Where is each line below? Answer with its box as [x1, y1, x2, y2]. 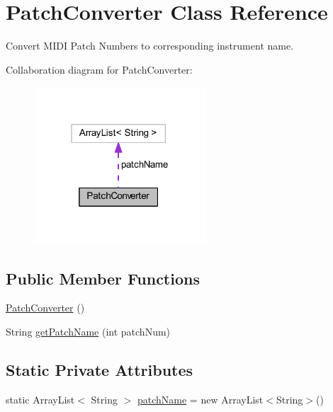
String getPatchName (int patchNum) [6, 324, 171, 338]
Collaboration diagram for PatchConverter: [6, 62, 193, 76]
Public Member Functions [6, 267, 200, 289]
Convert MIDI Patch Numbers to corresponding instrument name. [6, 38, 294, 53]
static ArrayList [6, 391, 75, 406]
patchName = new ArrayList [137, 391, 264, 406]
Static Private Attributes [6, 358, 193, 380]
